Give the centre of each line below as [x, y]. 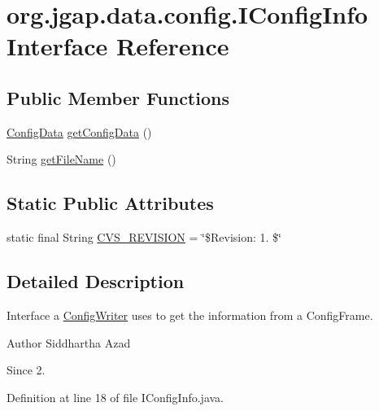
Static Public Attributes [110, 203]
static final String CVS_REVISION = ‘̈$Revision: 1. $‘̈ [144, 237]
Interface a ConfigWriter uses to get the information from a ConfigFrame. [190, 315]
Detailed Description [96, 281]
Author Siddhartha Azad [69, 342]
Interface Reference [118, 46]
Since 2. [26, 370]
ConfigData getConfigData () [79, 131]
